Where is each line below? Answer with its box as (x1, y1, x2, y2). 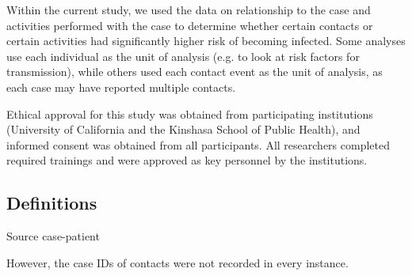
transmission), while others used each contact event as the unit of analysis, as (6, 63, 383, 80)
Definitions (6, 191, 97, 215)
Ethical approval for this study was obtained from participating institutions (6, 105, 373, 122)
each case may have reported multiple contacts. (6, 78, 236, 95)
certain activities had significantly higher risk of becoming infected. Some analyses (6, 32, 406, 49)
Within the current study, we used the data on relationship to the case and (6, 2, 371, 17)
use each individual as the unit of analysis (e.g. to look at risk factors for (6, 47, 360, 64)
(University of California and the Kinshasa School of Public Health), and (6, 121, 360, 138)
